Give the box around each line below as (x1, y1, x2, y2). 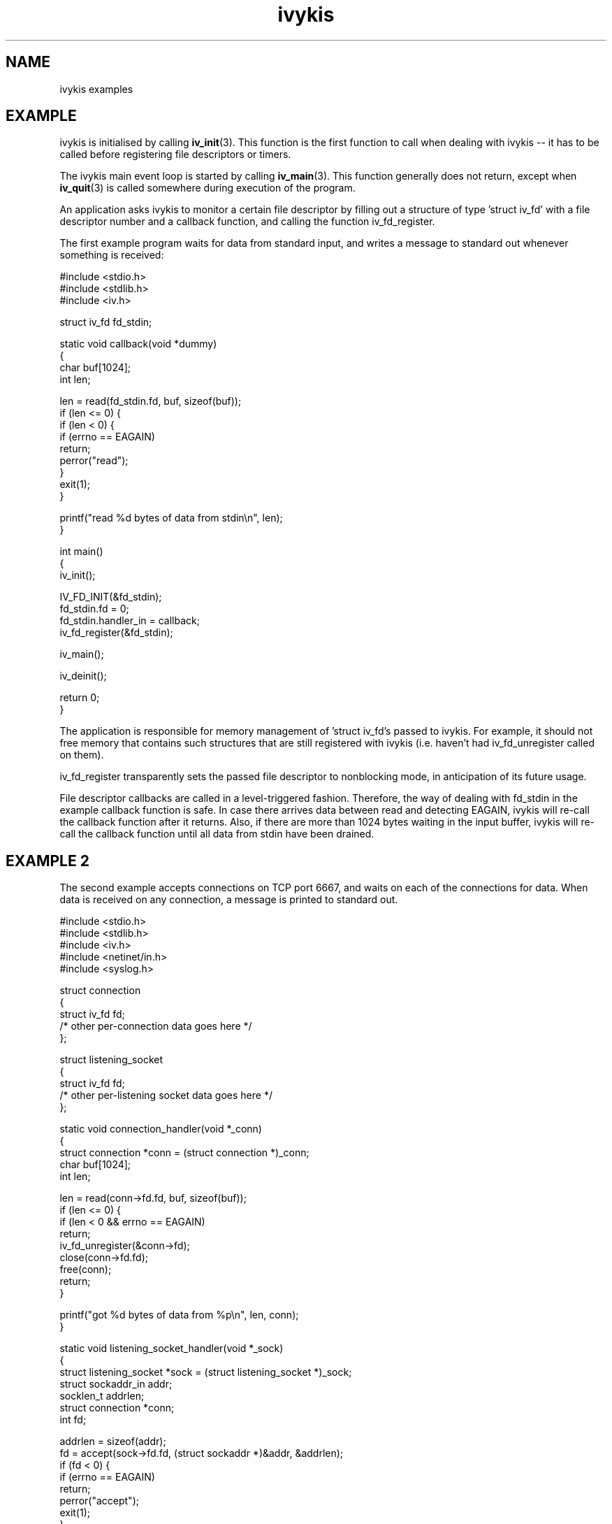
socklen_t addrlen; (59, 1390, 145, 1402)
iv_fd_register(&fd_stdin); (59, 626, 173, 639)
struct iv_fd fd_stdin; (59, 316, 152, 329)
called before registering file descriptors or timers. (59, 148, 291, 161)
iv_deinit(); (59, 670, 107, 682)
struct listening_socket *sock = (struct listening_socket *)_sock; (59, 1366, 352, 1379)
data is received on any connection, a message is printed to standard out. (59, 893, 398, 906)
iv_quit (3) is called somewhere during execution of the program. (59, 182, 356, 194)
